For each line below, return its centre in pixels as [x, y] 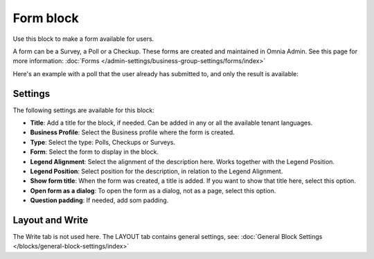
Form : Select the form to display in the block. [95, 152]
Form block [46, 18]
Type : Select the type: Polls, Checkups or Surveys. [103, 142]
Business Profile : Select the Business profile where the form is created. [132, 132]
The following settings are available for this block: [84, 110]
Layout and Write [51, 220]
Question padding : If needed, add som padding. [99, 200]
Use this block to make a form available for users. [83, 39]
